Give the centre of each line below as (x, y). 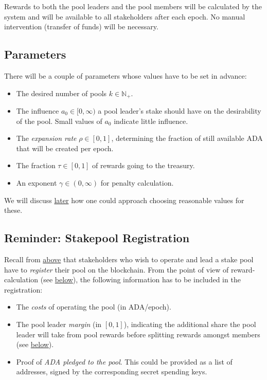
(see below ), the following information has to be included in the (140, 279)
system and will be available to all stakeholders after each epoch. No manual (125, 16)
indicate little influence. (151, 121)
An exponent (37, 183)
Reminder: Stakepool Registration (97, 238)
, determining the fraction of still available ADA (187, 138)
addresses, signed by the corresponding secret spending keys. (112, 372)
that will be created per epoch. (65, 148)
